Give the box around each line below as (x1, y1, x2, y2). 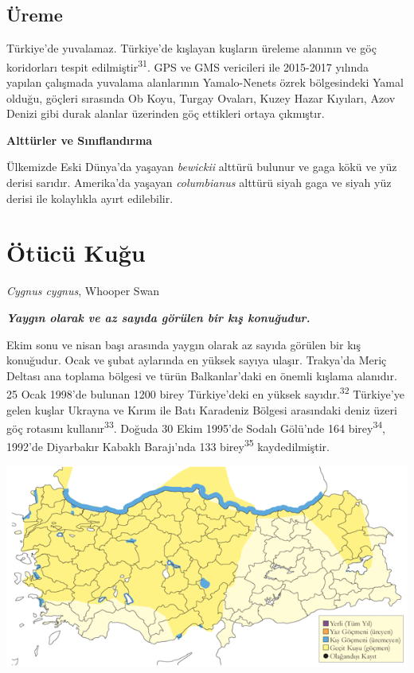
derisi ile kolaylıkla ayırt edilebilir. (6, 189, 174, 206)
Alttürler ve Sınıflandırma (6, 131, 153, 148)
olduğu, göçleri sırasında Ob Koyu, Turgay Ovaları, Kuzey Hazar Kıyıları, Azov (6, 89, 396, 106)
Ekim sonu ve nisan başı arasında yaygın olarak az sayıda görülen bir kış (6, 336, 361, 352)
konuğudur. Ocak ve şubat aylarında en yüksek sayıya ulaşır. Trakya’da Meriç (6, 352, 387, 368)
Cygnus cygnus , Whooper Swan (6, 282, 160, 299)
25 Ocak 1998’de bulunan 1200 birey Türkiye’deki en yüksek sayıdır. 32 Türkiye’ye (6, 383, 404, 402)
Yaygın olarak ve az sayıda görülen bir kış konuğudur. (6, 309, 310, 325)
